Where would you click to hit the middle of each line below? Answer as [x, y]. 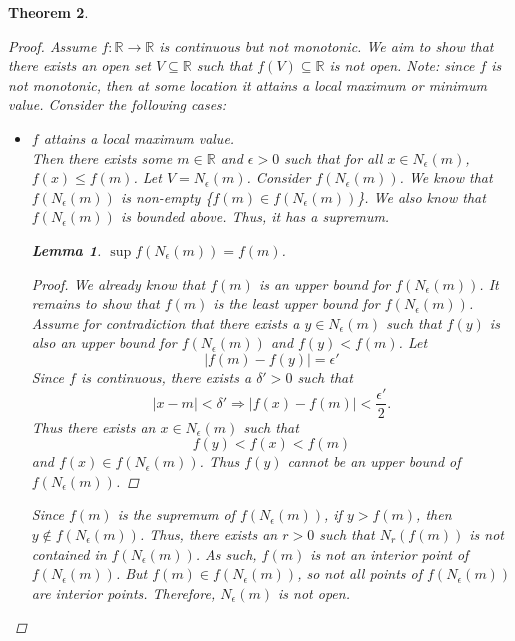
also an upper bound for [104, 342]
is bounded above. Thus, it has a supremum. [255, 216]
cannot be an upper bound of [374, 461]
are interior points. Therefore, [123, 592]
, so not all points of [360, 573]
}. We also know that [421, 196]
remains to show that [95, 303]
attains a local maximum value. [139, 137]
